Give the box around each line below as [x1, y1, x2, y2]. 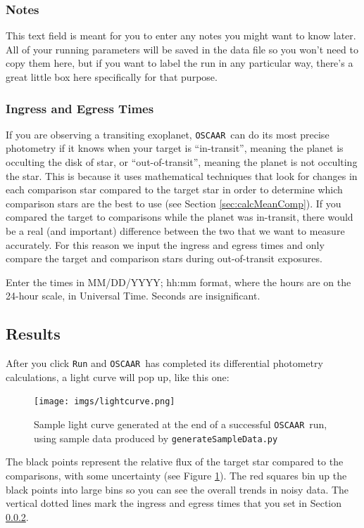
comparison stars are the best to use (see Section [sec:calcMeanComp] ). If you [6, 195, 341, 210]
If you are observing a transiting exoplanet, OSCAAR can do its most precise [6, 127, 330, 141]
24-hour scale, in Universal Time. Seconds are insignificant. [6, 288, 261, 303]
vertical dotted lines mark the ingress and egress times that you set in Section [6, 496, 342, 510]
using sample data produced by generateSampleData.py [34, 430, 278, 445]
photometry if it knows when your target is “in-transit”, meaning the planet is [6, 141, 344, 155]
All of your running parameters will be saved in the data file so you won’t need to [6, 41, 358, 56]
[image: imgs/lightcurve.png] [34, 397, 175, 407]
